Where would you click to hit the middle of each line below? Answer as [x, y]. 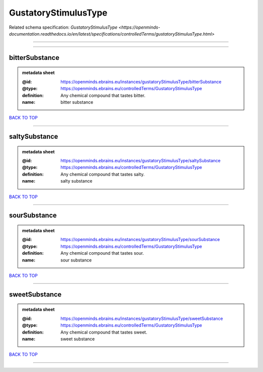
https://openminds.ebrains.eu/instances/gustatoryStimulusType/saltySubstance [141, 161]
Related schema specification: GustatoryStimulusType [63, 27]
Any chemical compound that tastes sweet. [104, 332]
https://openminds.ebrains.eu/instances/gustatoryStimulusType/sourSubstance [140, 240]
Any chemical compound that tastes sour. [102, 253]
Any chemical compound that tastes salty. [103, 174]
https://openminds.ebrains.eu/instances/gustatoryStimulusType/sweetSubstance [142, 318]
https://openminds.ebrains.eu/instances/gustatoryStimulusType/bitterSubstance [141, 82]
